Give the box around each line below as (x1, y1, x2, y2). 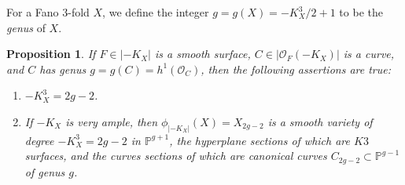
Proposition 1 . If (6, 45, 96, 62)
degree (24, 132, 54, 148)
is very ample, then (65, 113, 158, 129)
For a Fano (6, 4, 59, 20)
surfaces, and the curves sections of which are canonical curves (24, 147, 327, 164)
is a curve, (343, 45, 395, 62)
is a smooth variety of (267, 113, 373, 129)
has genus (39, 60, 87, 77)
